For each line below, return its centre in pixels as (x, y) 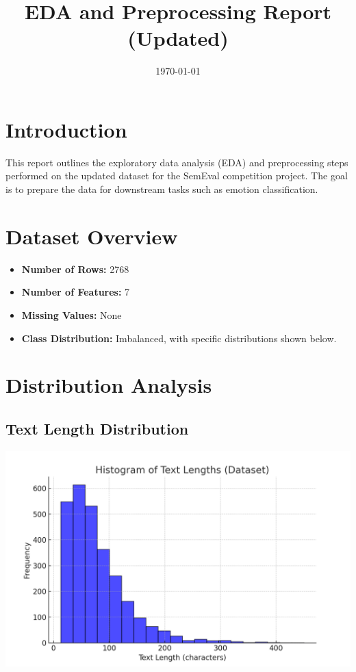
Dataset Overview (92, 236)
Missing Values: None (72, 314)
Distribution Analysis (109, 385)
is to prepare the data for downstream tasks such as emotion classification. (162, 189)
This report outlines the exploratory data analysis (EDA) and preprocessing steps (177, 162)
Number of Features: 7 (76, 292)
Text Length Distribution (97, 428)
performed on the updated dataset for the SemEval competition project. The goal (177, 176)
